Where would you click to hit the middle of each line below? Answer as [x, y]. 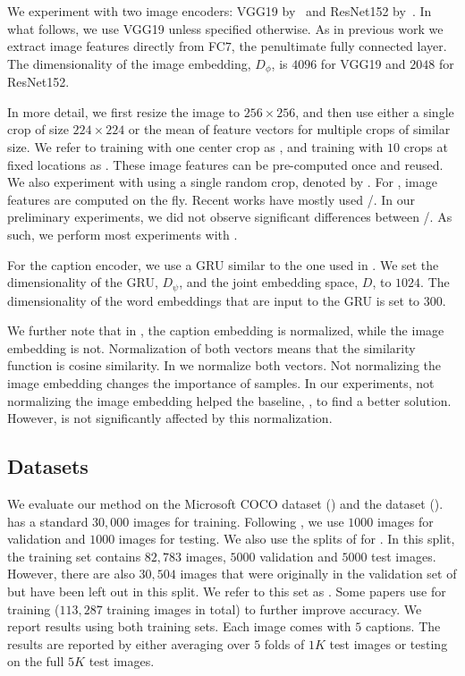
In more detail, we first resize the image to [123, 111]
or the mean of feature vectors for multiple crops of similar [289, 129]
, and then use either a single [375, 111]
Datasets [48, 466]
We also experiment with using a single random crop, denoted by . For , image [222, 182]
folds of [284, 643]
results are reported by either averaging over [129, 643]
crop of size [38, 129]
